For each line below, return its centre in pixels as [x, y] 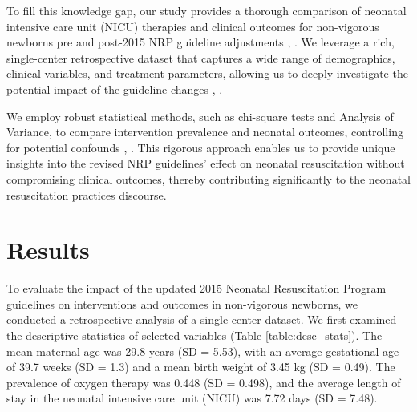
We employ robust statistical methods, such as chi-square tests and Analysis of [200, 116]
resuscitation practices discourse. [87, 194]
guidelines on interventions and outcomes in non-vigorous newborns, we [182, 303]
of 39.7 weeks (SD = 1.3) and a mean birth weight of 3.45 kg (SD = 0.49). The [201, 367]
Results [48, 250]
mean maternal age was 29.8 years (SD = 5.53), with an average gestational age [203, 351]
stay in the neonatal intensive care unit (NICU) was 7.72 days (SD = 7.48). [192, 398]
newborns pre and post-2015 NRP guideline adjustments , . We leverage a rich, [200, 42]
